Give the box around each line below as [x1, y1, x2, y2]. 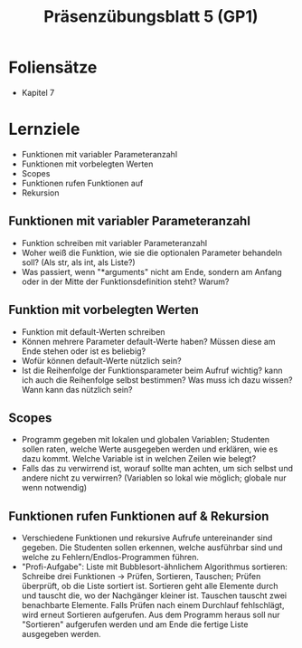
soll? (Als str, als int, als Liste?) [21, 256, 137, 268]
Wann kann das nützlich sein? [21, 384, 133, 395]
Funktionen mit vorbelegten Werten [21, 158, 154, 169]
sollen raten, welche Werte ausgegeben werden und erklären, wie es [21, 443, 278, 454]
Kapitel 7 [21, 87, 55, 98]
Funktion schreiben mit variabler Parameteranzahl [21, 237, 208, 248]
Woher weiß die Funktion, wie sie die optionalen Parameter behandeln [21, 247, 282, 258]
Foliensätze [8, 57, 98, 78]
